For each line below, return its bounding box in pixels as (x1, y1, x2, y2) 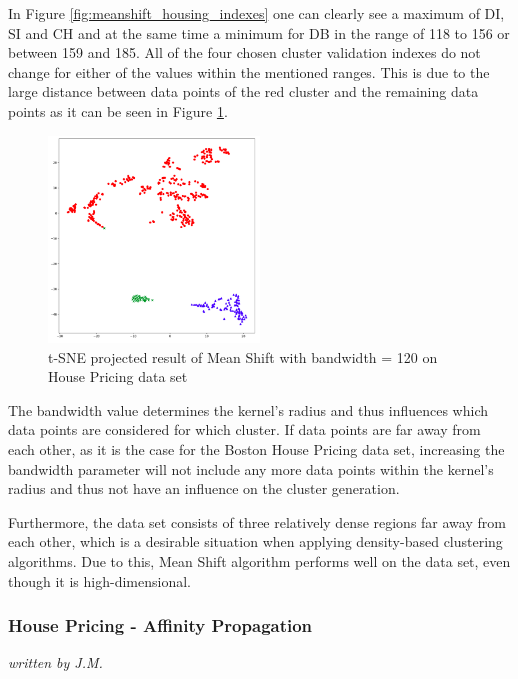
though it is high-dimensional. (8, 570, 191, 591)
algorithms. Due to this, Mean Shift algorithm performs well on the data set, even (8, 551, 511, 572)
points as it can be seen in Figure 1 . (8, 100, 228, 121)
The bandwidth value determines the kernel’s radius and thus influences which (8, 399, 489, 420)
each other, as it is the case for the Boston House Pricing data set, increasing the (8, 439, 505, 460)
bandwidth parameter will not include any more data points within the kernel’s (8, 458, 494, 479)
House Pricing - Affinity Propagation (8, 613, 313, 638)
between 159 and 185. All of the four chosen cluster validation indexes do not (8, 42, 481, 63)
